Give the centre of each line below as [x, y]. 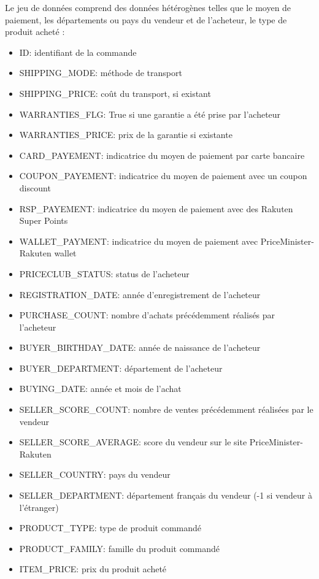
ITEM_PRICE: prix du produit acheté [93, 569]
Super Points [44, 220]
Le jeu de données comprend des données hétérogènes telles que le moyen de [148, 7]
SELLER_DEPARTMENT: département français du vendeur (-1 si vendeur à [166, 495]
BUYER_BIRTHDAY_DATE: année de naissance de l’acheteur [140, 347]
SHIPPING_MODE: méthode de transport [101, 73]
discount [35, 187]
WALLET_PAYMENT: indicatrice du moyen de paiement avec [139, 241]
